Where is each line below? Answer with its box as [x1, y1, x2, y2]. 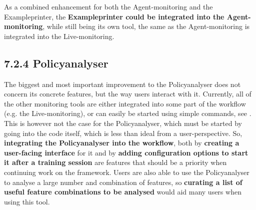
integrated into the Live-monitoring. [4, 30, 114, 41]
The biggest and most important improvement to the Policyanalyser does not [4, 78, 241, 89]
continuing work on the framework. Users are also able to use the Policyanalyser [4, 166, 249, 177]
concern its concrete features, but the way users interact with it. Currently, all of [4, 88, 251, 99]
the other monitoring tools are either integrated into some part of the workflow [4, 98, 246, 108]
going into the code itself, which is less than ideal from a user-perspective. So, [4, 127, 242, 138]
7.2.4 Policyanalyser [4, 55, 108, 70]
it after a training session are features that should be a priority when [4, 157, 227, 167]
